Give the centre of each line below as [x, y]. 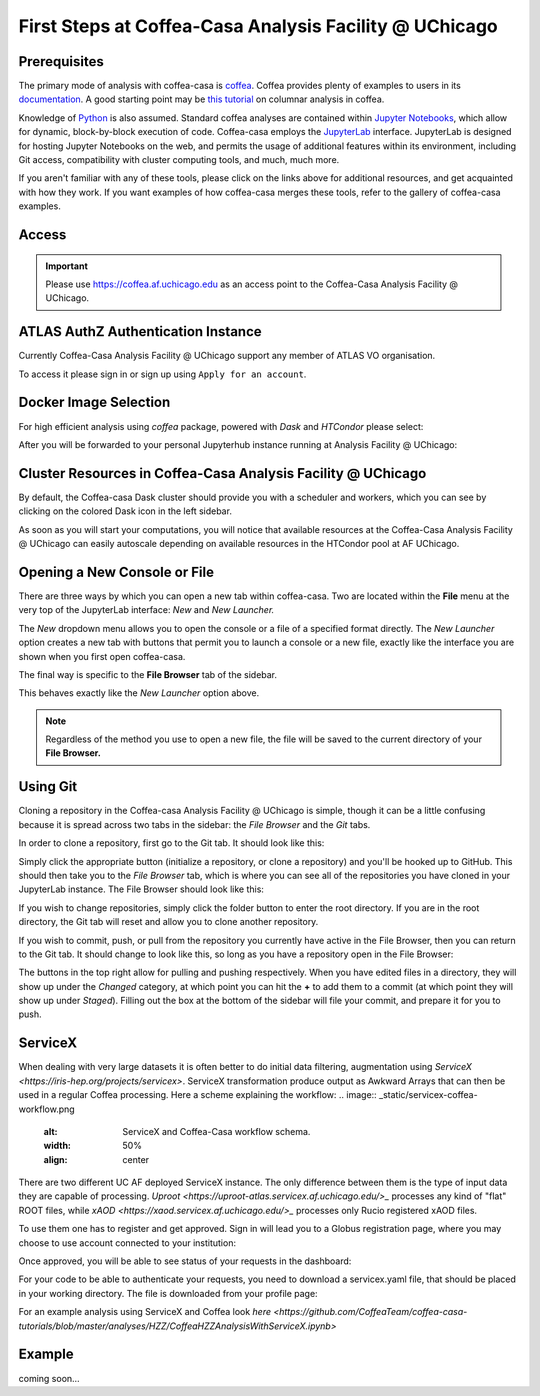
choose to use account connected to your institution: [127, 1242]
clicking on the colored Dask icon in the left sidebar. [125, 511]
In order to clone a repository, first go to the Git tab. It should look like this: [171, 843]
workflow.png [46, 1109]
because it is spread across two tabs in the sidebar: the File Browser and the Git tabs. [194, 824]
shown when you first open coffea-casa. [102, 656]
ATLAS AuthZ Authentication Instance [140, 331]
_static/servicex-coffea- [428, 1095]
